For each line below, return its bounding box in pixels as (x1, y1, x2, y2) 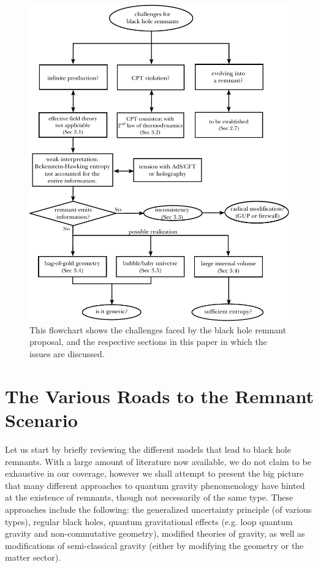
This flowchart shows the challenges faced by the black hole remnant (29, 323, 287, 336)
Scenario (5, 407, 78, 432)
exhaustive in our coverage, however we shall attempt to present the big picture (5, 467, 304, 480)
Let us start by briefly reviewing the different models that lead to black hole (5, 442, 291, 455)
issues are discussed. (29, 347, 105, 360)
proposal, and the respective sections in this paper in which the (29, 335, 267, 348)
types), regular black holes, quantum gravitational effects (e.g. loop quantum (5, 515, 293, 528)
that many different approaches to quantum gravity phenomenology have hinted (5, 479, 305, 491)
